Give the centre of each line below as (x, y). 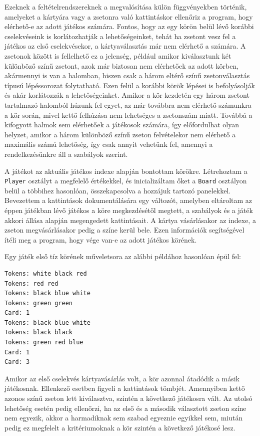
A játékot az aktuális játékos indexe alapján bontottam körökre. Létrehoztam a (126, 171)
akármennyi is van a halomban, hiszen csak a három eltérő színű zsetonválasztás (127, 75)
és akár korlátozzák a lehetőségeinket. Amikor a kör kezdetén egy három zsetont (127, 95)
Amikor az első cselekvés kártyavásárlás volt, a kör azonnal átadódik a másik (122, 378)
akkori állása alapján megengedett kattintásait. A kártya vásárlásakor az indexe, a (130, 220)
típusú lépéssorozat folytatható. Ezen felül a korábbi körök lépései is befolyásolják (130, 85)
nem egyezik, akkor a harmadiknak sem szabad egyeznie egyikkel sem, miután (124, 418)
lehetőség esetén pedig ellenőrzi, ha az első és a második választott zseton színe (125, 408)
